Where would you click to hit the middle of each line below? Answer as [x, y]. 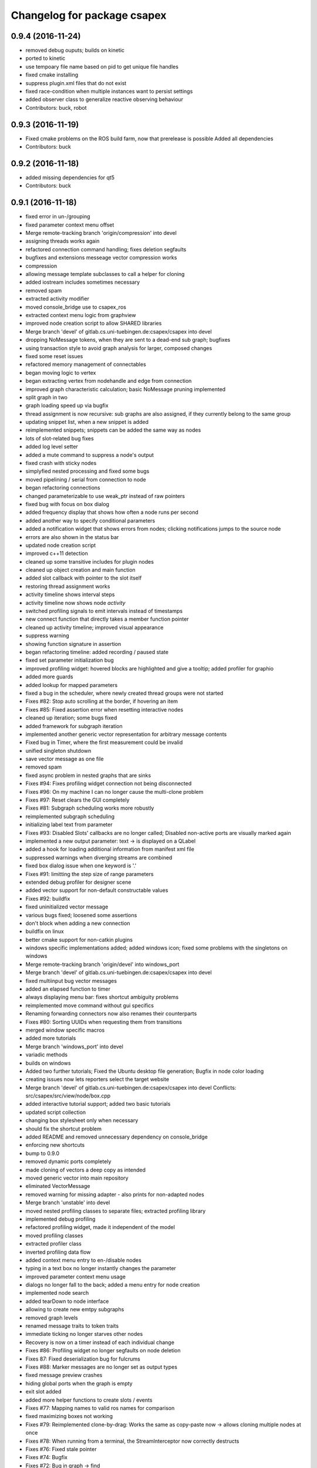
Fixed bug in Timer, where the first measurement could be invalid [104, 742]
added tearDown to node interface [67, 1301]
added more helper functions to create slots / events [89, 1400]
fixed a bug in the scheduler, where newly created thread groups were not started [124, 693]
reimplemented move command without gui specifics [90, 1005]
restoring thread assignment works [68, 586]
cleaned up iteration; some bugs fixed [71, 718]
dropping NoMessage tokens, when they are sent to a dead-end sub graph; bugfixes [128, 340]
